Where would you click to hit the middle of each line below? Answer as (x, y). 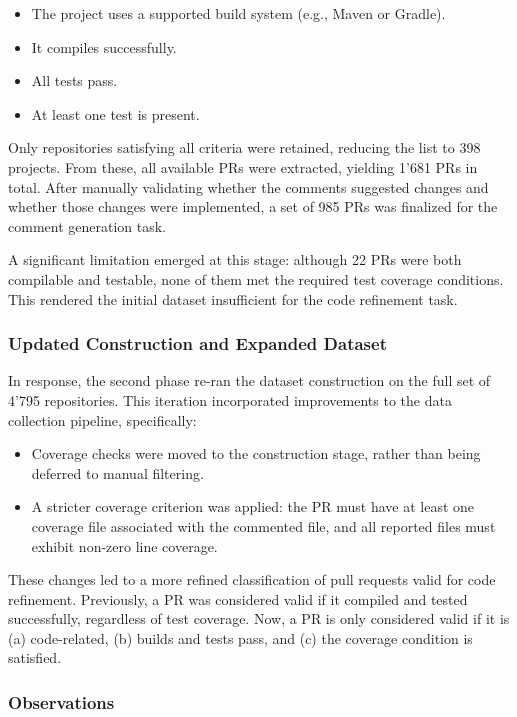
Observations (61, 701)
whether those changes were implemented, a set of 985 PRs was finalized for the (253, 206)
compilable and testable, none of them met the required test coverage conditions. (256, 278)
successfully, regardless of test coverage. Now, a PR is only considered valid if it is (259, 618)
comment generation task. (87, 225)
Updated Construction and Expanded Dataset (197, 343)
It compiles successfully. (104, 46)
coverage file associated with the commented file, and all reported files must (263, 525)
